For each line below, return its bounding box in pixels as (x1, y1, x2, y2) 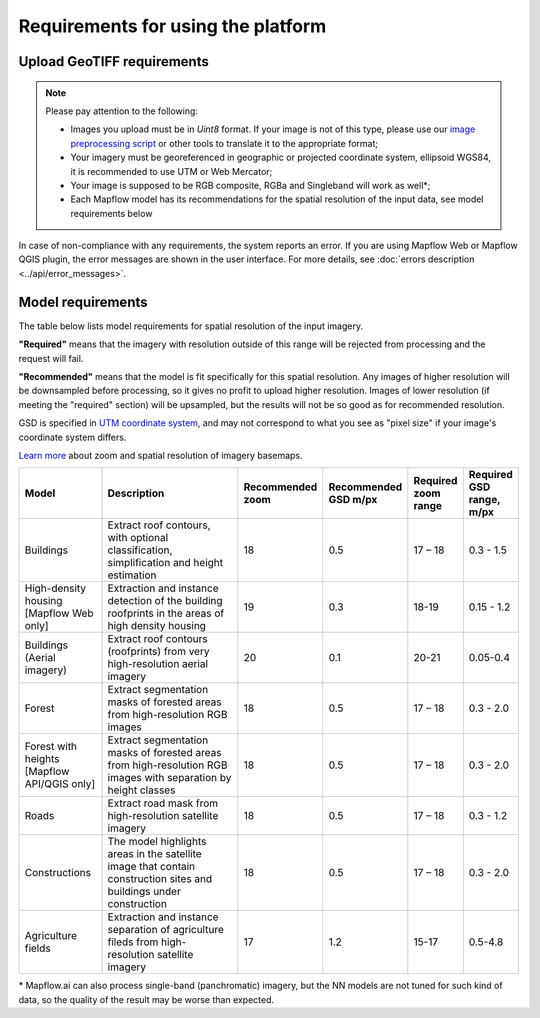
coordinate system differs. (18, 431, 127, 443)
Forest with (24, 740, 78, 754)
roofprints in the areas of (107, 606, 225, 620)
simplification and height (107, 556, 224, 570)
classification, (107, 543, 173, 557)
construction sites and (107, 872, 213, 886)
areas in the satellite (107, 847, 202, 861)
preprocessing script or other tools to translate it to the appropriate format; (70, 137, 379, 149)
